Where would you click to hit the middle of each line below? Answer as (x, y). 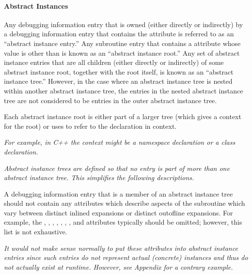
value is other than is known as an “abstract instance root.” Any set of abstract (122, 53)
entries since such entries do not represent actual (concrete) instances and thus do (126, 257)
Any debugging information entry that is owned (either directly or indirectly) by (124, 24)
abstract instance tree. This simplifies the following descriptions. (99, 177)
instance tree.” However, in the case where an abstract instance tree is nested (118, 81)
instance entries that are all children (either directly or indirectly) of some (114, 62)
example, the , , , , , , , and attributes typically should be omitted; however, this (123, 222)
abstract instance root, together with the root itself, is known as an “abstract (119, 71)
